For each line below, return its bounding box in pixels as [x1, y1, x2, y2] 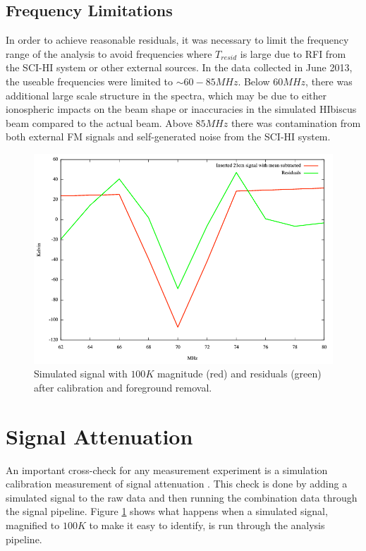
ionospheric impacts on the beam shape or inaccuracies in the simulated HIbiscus [6, 102, 357, 116]
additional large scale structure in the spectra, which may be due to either [6, 87, 327, 102]
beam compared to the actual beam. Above [6, 115, 193, 130]
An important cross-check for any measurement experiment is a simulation [6, 462, 328, 477]
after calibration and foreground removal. [34, 380, 212, 394]
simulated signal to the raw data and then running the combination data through [6, 490, 358, 504]
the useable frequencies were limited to [6, 73, 173, 88]
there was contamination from [231, 115, 361, 130]
